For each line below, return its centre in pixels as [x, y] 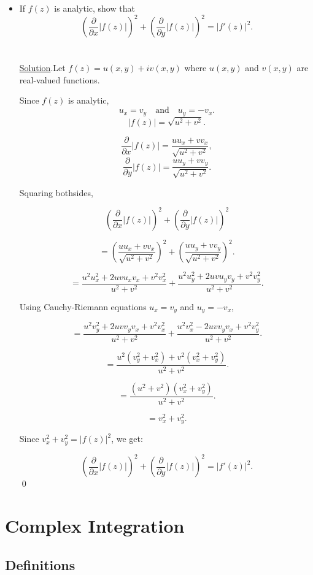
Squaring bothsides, [56, 192]
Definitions [40, 564]
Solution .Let [42, 68]
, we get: [127, 439]
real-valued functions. [60, 79]
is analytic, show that [95, 8]
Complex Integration [95, 526]
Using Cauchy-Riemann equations [83, 306]
